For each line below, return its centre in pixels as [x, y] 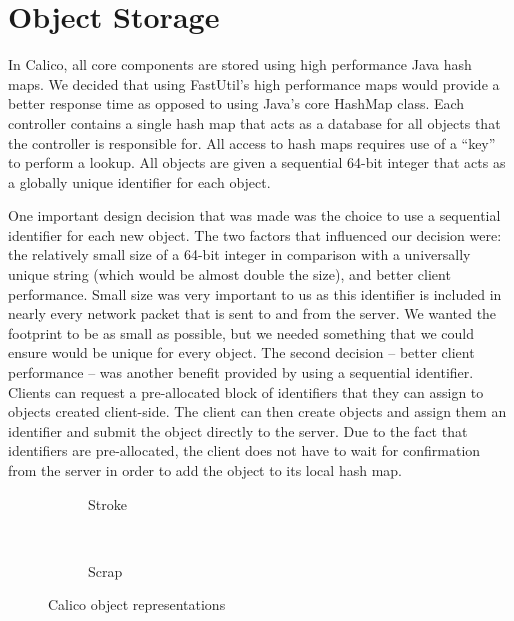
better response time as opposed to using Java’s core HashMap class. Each [236, 103]
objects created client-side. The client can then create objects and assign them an [257, 411]
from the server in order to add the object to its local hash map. [205, 470]
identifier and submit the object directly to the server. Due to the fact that [238, 430]
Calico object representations [137, 604]
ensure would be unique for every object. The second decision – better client [241, 352]
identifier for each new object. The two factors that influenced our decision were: [255, 234]
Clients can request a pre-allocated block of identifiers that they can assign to [246, 391]
